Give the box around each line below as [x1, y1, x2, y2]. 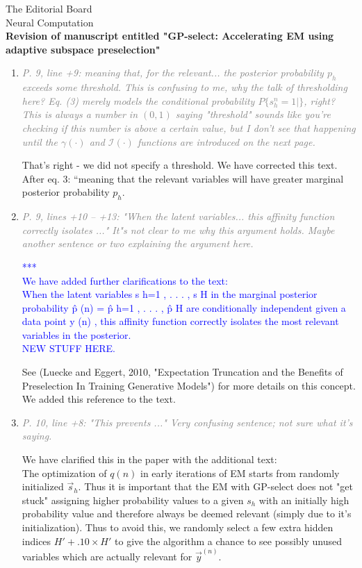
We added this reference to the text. [22, 392, 176, 406]
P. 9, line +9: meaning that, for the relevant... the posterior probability [22, 65, 324, 80]
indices [22, 533, 51, 548]
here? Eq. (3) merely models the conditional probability [22, 93, 255, 108]
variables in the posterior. [22, 327, 131, 342]
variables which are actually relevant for [22, 549, 192, 563]
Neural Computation [6, 15, 94, 29]
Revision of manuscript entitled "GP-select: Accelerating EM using [6, 28, 334, 43]
